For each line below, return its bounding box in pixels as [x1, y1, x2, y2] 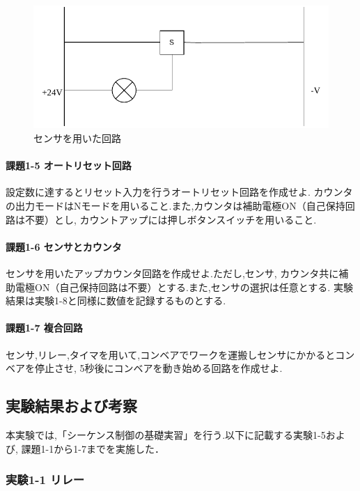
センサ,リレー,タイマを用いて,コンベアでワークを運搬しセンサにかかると [6, 347, 336, 361]
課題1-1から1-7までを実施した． [21, 441, 164, 455]
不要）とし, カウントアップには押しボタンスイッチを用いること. [24, 212, 317, 226]
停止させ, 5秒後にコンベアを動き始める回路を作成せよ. [34, 361, 283, 375]
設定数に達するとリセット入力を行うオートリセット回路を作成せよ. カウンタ [6, 185, 353, 199]
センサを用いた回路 [33, 130, 121, 145]
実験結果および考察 [6, 395, 137, 416]
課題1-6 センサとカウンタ [6, 239, 122, 254]
